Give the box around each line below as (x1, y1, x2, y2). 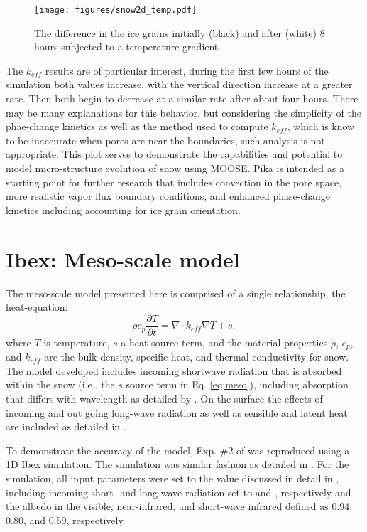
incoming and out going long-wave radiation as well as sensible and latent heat (6, 405, 348, 420)
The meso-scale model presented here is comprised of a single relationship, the (6, 285, 346, 300)
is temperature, (43, 334, 110, 349)
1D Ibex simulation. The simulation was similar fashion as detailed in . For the (6, 457, 349, 472)
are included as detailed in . (6, 419, 126, 434)
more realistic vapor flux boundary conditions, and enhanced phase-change (6, 188, 330, 203)
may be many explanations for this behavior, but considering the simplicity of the (6, 105, 361, 119)
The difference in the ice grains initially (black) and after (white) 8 (34, 25, 325, 40)
